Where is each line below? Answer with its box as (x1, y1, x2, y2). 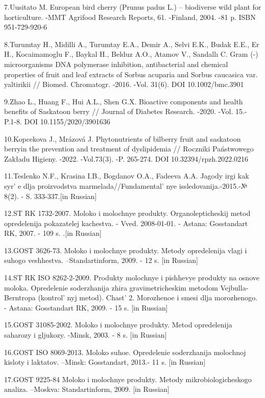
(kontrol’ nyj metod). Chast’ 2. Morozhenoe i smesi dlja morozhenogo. (38, 292, 258, 303)
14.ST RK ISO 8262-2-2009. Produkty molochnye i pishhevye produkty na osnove (4, 272, 259, 283)
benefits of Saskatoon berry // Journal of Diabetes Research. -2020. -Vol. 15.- (4, 106, 247, 117)
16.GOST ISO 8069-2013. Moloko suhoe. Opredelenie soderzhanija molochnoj (4, 346, 246, 357)
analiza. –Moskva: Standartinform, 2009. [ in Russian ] (4, 384, 170, 394)
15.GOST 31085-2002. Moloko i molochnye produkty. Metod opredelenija (4, 319, 232, 330)
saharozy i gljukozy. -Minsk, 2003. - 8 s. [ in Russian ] (4, 329, 167, 340)
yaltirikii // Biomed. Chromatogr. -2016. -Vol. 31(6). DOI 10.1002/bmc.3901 (4, 79, 244, 90)
